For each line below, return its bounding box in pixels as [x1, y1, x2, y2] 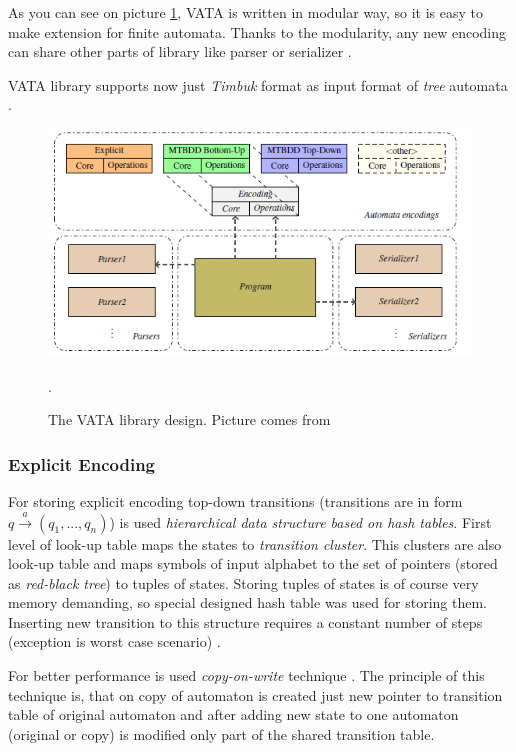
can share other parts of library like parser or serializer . [8, 41, 352, 62]
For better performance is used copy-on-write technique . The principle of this [8, 665, 485, 686]
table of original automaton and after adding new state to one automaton [8, 704, 459, 725]
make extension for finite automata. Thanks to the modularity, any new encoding [8, 21, 507, 42]
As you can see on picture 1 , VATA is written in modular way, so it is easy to [8, 2, 483, 22]
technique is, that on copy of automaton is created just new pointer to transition [8, 684, 503, 705]
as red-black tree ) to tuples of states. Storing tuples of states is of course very [8, 572, 479, 593]
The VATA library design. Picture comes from [48, 409, 331, 430]
